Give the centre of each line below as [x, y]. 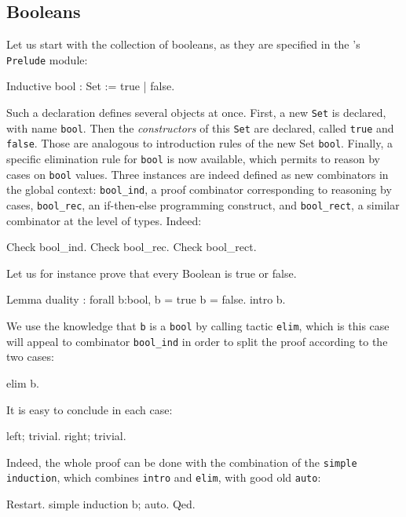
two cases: [30, 357]
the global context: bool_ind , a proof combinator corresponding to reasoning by [199, 189]
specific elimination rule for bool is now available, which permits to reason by [193, 159]
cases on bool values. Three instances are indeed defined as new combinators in [198, 174]
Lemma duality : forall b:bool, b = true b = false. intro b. [146, 299]
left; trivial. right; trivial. [66, 436]
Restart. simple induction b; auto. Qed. [101, 504]
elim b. [23, 382]
